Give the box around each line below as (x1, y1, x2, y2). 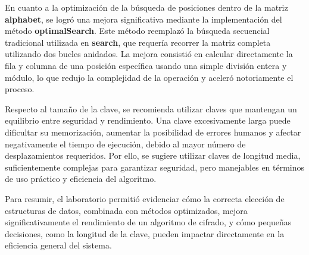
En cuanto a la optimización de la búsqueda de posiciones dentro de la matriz (5, 1, 288, 13)
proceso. (5, 83, 35, 95)
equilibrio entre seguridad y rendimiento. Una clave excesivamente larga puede (5, 114, 291, 127)
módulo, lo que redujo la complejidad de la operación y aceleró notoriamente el (5, 71, 294, 83)
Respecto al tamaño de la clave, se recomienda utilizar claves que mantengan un (5, 102, 297, 115)
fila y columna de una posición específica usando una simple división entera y (5, 59, 287, 71)
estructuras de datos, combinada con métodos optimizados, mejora (5, 204, 248, 216)
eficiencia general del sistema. (5, 239, 112, 251)
